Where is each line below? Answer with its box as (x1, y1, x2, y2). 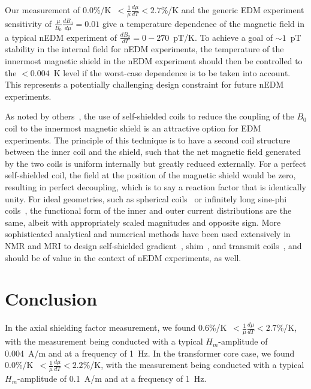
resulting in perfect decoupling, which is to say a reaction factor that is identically (5, 181, 306, 193)
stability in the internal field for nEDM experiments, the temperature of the (5, 43, 284, 55)
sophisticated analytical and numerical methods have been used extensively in (5, 228, 291, 240)
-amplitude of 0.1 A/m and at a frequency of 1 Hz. (17, 372, 207, 385)
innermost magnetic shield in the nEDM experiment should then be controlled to (5, 55, 303, 67)
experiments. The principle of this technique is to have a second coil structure (5, 133, 291, 146)
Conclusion (5, 286, 98, 311)
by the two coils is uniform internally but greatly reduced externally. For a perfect (5, 157, 306, 169)
